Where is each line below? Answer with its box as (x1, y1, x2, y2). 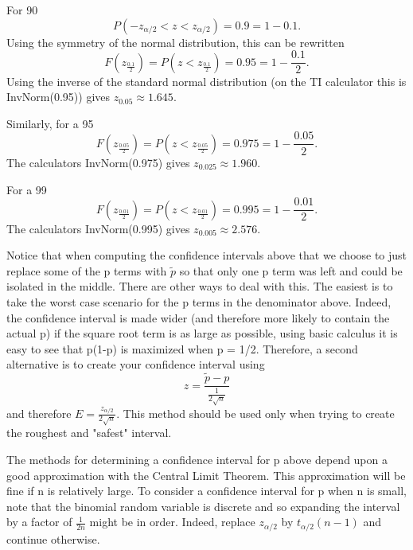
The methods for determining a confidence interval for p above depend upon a (6, 451, 388, 468)
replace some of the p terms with (6, 262, 167, 279)
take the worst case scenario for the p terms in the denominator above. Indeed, (6, 293, 392, 310)
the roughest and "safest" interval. (6, 424, 172, 441)
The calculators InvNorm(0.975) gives (6, 154, 190, 170)
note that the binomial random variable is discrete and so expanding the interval (6, 497, 400, 514)
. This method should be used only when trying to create (116, 404, 395, 421)
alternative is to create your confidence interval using (6, 356, 265, 373)
